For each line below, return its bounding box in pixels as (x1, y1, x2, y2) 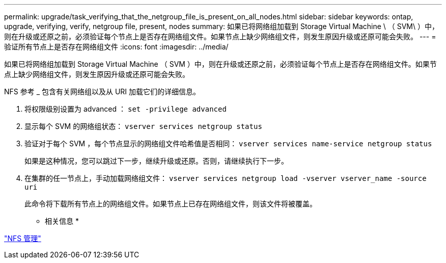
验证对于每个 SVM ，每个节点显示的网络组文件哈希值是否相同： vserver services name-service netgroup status (24, 139, 432, 148)
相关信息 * (45, 217, 79, 225)
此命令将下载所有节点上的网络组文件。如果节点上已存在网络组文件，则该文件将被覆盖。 (24, 199, 317, 208)
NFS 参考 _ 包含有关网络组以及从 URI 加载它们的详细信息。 (4, 87, 201, 96)
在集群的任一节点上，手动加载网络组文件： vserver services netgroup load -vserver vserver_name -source (24, 174, 427, 182)
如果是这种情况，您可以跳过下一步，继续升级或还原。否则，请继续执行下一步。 (24, 156, 288, 165)
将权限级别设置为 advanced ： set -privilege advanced (24, 104, 227, 113)
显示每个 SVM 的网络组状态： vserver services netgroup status (24, 122, 262, 130)
